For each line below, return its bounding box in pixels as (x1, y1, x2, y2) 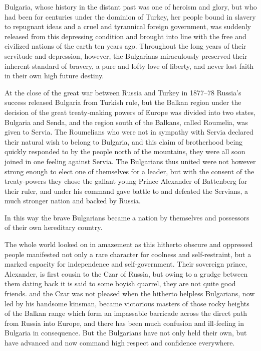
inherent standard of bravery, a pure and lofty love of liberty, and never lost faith (5, 60, 254, 71)
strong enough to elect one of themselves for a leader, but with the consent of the (5, 166, 254, 176)
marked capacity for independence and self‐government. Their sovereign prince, (5, 259, 247, 269)
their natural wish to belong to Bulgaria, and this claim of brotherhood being (5, 136, 243, 147)
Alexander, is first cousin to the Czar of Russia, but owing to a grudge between (5, 268, 248, 279)
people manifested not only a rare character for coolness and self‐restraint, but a (5, 249, 251, 259)
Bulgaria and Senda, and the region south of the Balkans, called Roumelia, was (5, 116, 248, 127)
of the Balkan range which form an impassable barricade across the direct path (5, 308, 247, 318)
